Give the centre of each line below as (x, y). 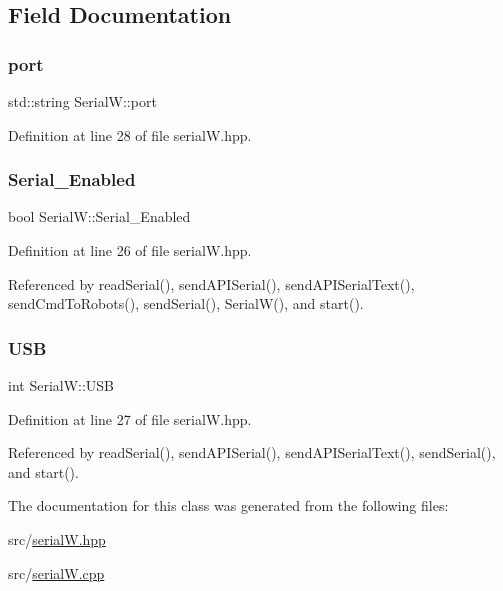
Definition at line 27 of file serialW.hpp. (130, 418)
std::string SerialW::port (82, 101)
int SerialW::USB (61, 385)
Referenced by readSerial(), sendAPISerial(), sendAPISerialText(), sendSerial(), (252, 452)
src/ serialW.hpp (57, 538)
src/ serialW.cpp (56, 572)
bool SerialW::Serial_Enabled (99, 216)
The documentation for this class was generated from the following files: (228, 505)
